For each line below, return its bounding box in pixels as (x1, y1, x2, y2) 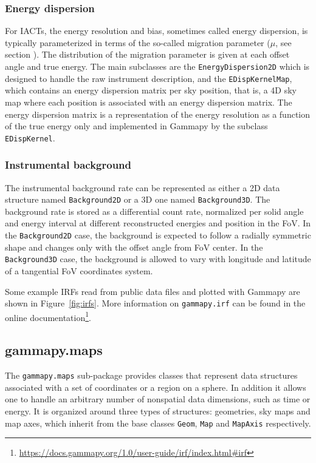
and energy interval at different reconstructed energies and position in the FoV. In (5, 217, 311, 229)
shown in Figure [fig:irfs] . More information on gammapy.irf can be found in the (5, 297, 306, 309)
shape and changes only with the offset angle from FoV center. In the (5, 240, 263, 253)
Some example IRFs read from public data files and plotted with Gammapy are (5, 285, 300, 297)
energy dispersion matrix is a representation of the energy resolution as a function (5, 107, 311, 120)
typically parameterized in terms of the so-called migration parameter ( (5, 36, 270, 49)
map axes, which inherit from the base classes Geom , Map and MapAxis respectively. (5, 416, 311, 429)
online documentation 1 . (5, 309, 91, 323)
